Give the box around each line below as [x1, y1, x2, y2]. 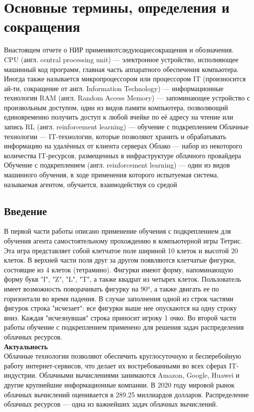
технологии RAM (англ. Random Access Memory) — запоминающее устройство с [4, 93, 250, 103]
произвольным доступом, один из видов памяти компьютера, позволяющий [4, 102, 228, 112]
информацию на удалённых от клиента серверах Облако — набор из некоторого [4, 141, 242, 151]
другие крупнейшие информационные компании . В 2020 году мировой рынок [4, 379, 235, 389]
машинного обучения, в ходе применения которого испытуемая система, [4, 170, 219, 180]
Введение [4, 203, 47, 218]
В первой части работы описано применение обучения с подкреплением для [4, 226, 231, 236]
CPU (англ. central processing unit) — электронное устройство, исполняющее [4, 54, 238, 64]
